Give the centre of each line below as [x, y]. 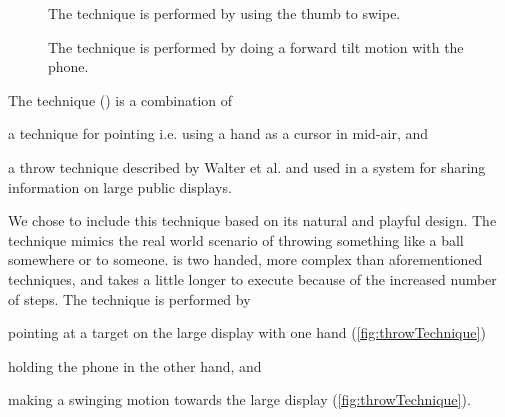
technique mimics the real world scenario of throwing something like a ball [236, 239]
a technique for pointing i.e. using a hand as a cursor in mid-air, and [218, 133]
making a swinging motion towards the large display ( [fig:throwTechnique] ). [239, 399]
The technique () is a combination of [120, 99]
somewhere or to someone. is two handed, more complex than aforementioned [245, 259]
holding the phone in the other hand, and [135, 365]
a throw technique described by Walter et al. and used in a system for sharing [247, 166]
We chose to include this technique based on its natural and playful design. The [252, 220]
